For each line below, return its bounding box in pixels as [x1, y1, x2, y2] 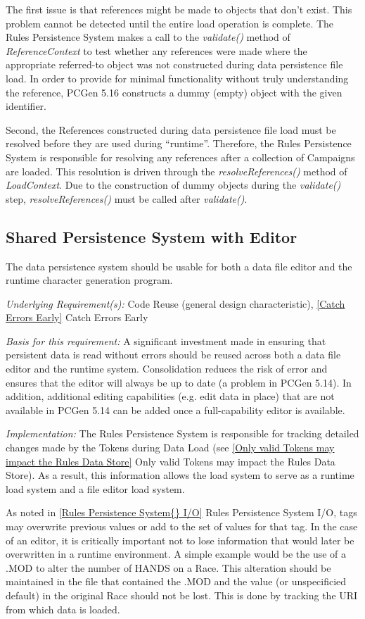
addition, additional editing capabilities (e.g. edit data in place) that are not [6, 389, 335, 404]
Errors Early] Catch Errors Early [6, 310, 148, 325]
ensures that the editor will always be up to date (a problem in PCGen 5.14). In [6, 375, 352, 389]
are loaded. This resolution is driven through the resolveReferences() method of [6, 163, 347, 178]
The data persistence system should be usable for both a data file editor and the [6, 258, 352, 273]
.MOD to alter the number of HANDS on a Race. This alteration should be [6, 560, 331, 575]
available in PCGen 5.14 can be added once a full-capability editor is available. [6, 402, 345, 417]
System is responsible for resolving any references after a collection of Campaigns [6, 149, 355, 164]
